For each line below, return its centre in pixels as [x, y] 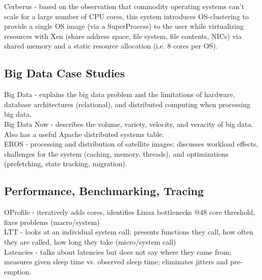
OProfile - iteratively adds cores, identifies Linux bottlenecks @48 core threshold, [130, 212]
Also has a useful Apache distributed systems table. [84, 134]
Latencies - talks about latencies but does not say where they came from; [118, 251]
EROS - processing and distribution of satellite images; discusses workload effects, [131, 144]
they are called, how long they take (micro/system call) [90, 241]
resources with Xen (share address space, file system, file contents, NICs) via [123, 36]
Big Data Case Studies [65, 73]
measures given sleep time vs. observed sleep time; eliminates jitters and [116, 262]
